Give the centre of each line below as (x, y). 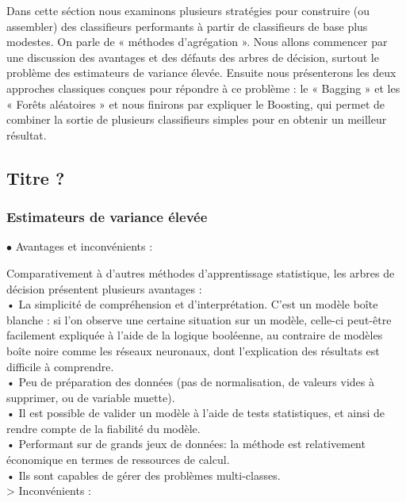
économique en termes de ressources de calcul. (118, 460)
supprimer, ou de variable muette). (91, 397)
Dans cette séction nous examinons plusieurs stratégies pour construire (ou (188, 10)
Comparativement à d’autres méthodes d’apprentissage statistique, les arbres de (201, 272)
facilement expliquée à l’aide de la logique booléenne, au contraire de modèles (195, 335)
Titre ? (36, 177)
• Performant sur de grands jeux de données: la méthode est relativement (186, 444)
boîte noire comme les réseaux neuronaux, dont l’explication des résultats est (193, 350)
